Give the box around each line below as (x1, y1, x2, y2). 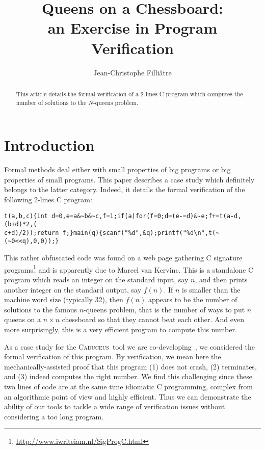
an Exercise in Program (47, 17, 218, 38)
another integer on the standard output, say (4, 284, 142, 295)
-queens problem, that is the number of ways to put (84, 304, 245, 314)
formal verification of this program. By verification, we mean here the (4, 351, 221, 362)
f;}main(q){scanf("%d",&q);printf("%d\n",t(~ (62, 229, 220, 236)
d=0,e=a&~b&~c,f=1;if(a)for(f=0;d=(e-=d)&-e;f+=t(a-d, (51, 212, 242, 220)
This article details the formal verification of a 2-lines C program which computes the (16, 89, 243, 98)
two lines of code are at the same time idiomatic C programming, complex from (4, 381, 253, 391)
